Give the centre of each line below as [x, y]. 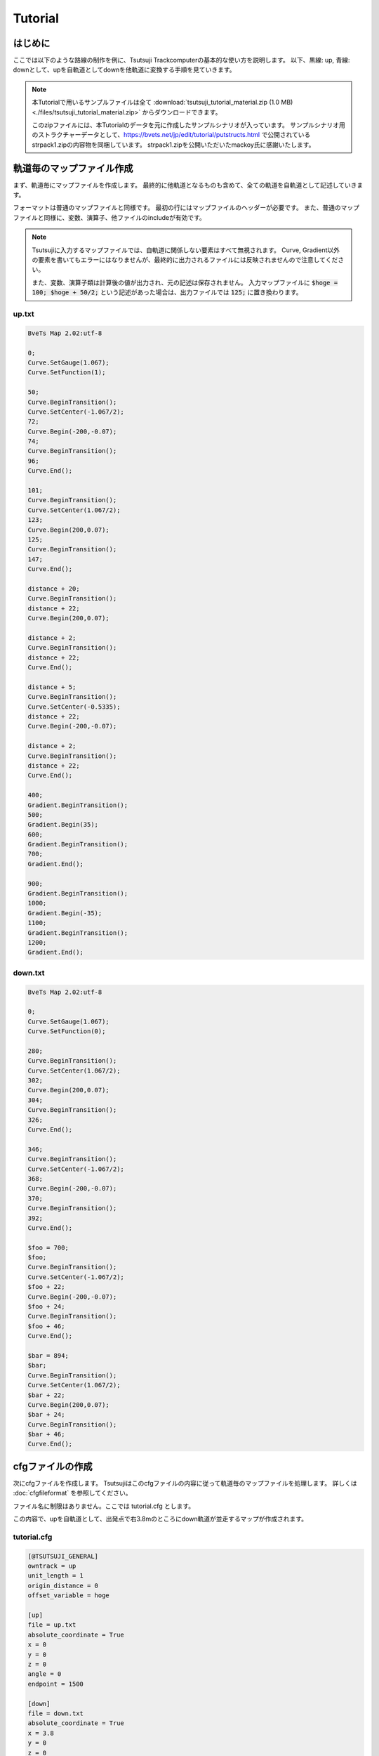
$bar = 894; [48, 1355]
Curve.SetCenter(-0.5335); [74, 707]
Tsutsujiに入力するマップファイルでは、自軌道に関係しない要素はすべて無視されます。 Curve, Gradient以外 [186, 250]
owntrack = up [52, 1566]
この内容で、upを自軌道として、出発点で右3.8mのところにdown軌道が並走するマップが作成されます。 [160, 1519]
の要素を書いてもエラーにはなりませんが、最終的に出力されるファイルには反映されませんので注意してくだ [185, 260]
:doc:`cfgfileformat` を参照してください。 [73, 1493]
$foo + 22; [46, 1287]
